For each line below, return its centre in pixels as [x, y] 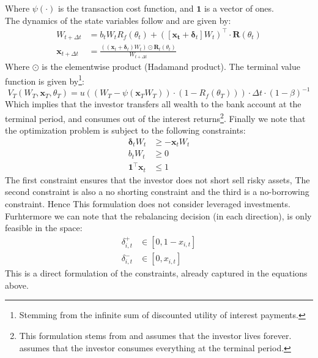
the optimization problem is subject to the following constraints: [125, 130]
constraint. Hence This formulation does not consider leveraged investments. [148, 203]
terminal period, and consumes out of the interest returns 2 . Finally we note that [155, 117]
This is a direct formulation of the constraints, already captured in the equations [156, 273]
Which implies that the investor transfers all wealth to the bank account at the [153, 104]
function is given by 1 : [45, 80]
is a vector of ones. [239, 8]
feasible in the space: [44, 228]
